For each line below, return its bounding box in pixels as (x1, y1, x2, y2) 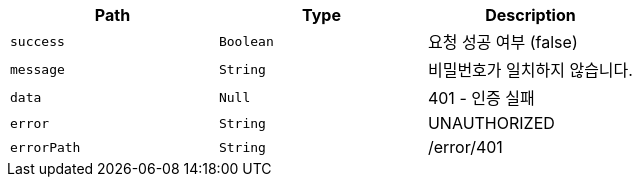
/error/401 (427, 137, 503, 157)
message (10, 61, 65, 77)
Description (485, 5, 576, 25)
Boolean (218, 33, 274, 49)
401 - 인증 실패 (427, 88, 535, 108)
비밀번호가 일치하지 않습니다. (427, 60, 633, 80)
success (10, 33, 65, 49)
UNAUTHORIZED (427, 113, 555, 133)
